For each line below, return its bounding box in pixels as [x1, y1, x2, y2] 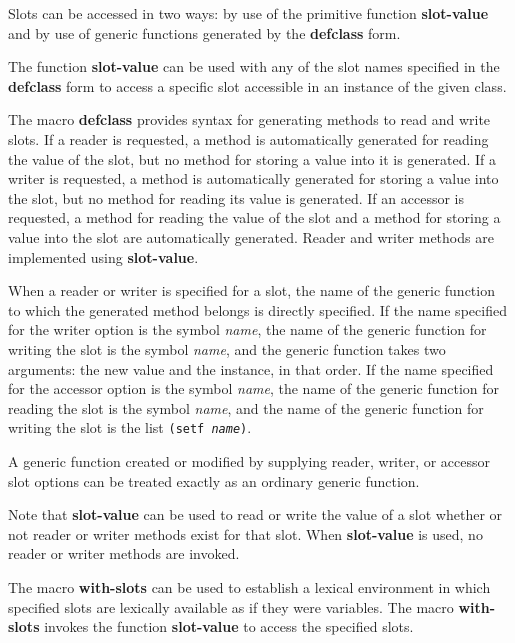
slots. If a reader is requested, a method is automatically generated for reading [8, 128, 489, 149]
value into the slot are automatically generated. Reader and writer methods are [8, 226, 494, 247]
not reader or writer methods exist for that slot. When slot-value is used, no [8, 523, 483, 544]
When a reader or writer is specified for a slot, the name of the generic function [8, 280, 495, 301]
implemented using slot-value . [8, 246, 199, 267]
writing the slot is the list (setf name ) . [8, 417, 252, 438]
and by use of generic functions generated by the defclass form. [8, 22, 401, 43]
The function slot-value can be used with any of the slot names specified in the [8, 56, 500, 77]
